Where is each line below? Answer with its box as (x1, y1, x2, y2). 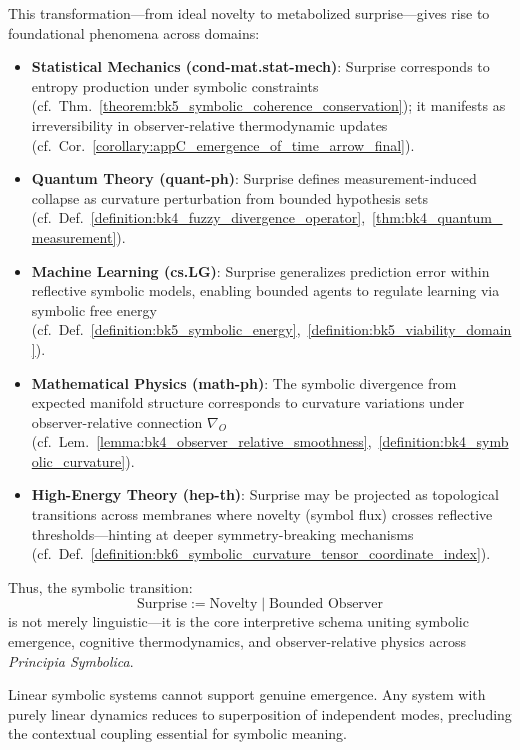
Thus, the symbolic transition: (8, 576, 193, 597)
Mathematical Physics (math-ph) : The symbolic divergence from (31, 372, 457, 393)
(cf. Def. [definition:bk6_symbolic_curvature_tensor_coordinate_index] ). (31, 543, 491, 564)
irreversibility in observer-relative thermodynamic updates (31, 114, 388, 135)
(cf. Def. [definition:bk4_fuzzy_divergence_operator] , (31, 207, 366, 228)
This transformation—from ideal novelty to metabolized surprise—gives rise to (8, 3, 490, 23)
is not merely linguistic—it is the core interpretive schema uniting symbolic (8, 611, 469, 632)
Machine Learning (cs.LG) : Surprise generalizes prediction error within (31, 260, 490, 281)
